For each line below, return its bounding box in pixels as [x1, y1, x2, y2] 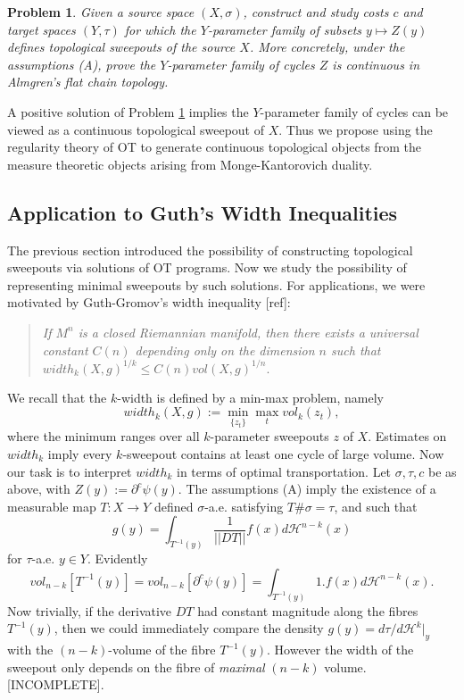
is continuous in [332, 54, 420, 73]
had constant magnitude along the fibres [197, 601, 418, 620]
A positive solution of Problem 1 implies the [7, 102, 249, 121]
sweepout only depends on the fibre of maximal [7, 657, 265, 676]
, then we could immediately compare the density [54, 619, 324, 637]
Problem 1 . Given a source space [7, 3, 195, 21]
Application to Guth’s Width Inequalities [7, 198, 398, 226]
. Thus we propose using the [278, 120, 433, 138]
